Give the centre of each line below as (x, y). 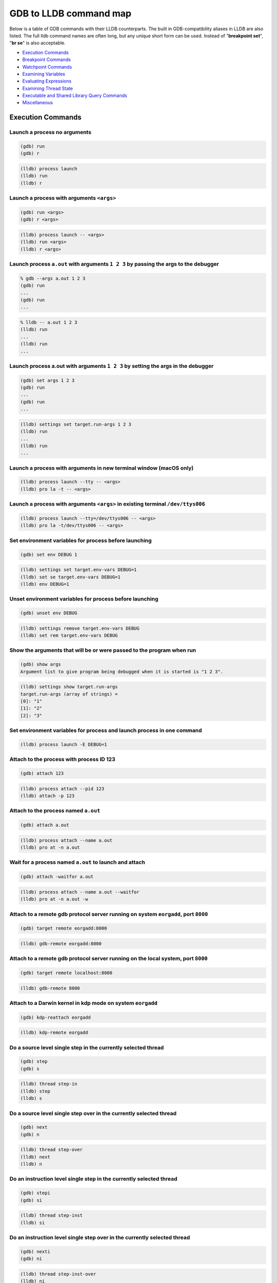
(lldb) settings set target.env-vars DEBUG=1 (78, 570)
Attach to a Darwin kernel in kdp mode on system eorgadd (83, 1003)
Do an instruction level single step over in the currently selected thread (100, 1237)
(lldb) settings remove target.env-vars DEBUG (80, 628)
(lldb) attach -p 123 (47, 796)
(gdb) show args (41, 664)
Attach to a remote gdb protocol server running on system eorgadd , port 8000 (109, 914)
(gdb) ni (31, 1259)
